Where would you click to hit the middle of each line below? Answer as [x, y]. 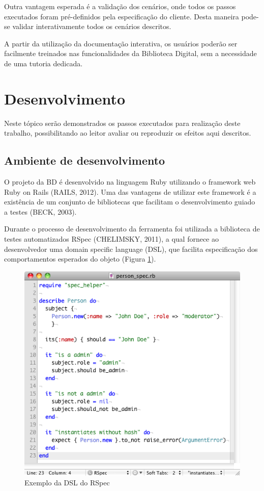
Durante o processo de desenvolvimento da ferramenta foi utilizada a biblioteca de [132, 229]
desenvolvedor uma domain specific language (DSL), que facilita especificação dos [131, 249]
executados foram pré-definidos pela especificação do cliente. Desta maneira [122, 16]
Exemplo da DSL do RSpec [67, 483]
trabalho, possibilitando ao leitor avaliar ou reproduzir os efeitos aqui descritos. [128, 133]
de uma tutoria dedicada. [43, 63]
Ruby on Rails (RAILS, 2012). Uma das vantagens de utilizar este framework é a [130, 191]
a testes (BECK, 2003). [40, 211]
